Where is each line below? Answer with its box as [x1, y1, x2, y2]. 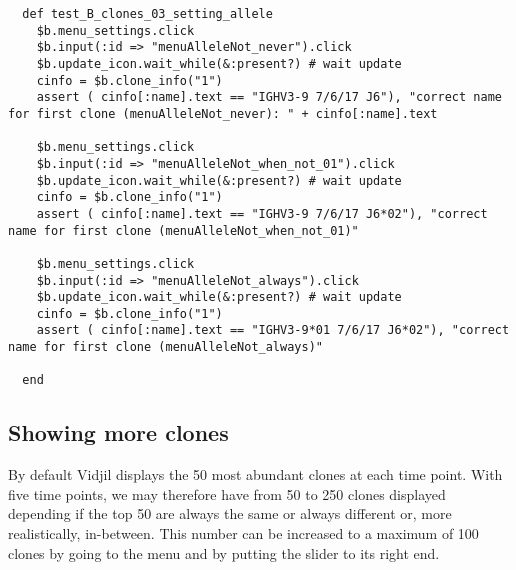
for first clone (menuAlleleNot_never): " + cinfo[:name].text [8, 106, 438, 121]
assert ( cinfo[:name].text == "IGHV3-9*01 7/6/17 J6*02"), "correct [36, 323, 510, 338]
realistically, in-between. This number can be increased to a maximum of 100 [8, 523, 479, 544]
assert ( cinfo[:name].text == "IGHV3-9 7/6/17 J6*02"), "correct [36, 206, 488, 221]
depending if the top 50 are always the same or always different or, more [8, 503, 452, 524]
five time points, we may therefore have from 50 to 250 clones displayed [8, 483, 446, 504]
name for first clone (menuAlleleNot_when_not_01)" [8, 223, 359, 238]
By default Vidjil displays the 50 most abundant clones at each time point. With [8, 464, 503, 485]
